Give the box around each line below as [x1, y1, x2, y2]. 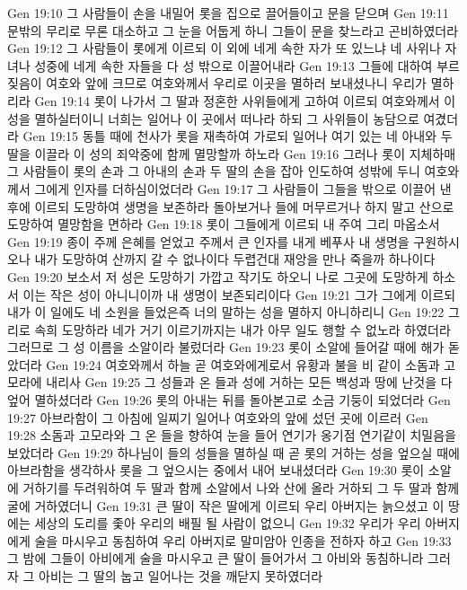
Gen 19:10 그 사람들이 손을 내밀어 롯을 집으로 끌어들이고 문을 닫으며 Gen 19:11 [7, 4, 449, 22]
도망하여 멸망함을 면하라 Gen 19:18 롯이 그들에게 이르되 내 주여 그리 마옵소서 [7, 215, 440, 233]
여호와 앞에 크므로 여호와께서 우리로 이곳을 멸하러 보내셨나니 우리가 [46, 74, 427, 92]
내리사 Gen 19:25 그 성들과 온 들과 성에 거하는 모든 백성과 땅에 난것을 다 [46, 373, 453, 392]
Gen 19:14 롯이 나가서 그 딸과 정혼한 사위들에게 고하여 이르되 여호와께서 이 [34, 91, 456, 110]
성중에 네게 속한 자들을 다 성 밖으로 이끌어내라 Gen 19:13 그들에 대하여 [34, 56, 433, 75]
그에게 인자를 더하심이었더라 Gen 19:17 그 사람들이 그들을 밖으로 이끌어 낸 [34, 179, 452, 198]
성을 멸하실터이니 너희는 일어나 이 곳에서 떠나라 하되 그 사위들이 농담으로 [7, 109, 419, 128]
